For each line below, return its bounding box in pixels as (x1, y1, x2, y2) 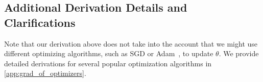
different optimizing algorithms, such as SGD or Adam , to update (4, 48, 213, 59)
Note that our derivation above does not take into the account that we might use (4, 38, 258, 49)
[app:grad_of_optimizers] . (4, 68, 86, 78)
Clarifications (4, 14, 76, 30)
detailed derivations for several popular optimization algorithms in (4, 58, 212, 68)
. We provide (219, 48, 259, 59)
